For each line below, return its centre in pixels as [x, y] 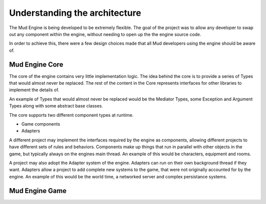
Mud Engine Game [38, 190]
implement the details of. [34, 90]
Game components [41, 124]
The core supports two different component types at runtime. [71, 115]
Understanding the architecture [75, 13]
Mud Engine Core [36, 64]
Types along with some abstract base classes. [56, 106]
